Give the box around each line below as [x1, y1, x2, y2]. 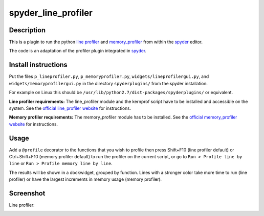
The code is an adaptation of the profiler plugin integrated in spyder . [9, 48, 147, 54]
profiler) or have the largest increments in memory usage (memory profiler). [9, 176, 162, 182]
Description [9, 26, 46, 34]
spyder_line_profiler [9, 7, 93, 18]
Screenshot [9, 189, 45, 197]
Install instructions [9, 61, 68, 69]
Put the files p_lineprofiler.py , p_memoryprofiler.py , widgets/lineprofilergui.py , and [9, 73, 209, 79]
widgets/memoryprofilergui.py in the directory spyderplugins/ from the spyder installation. [9, 80, 208, 86]
